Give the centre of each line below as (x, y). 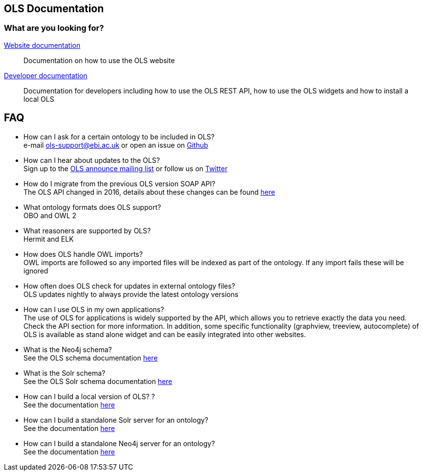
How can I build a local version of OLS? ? (89, 396)
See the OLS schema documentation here (91, 358)
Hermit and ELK (49, 239)
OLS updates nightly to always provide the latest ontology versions (131, 294)
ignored (36, 271)
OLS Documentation (54, 9)
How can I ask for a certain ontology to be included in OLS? (119, 136)
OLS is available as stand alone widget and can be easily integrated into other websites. (165, 334)
